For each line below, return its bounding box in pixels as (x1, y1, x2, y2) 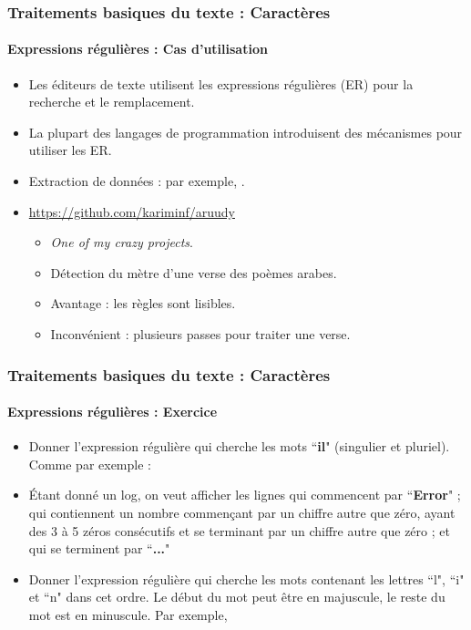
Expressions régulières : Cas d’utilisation (7, 39, 268, 58)
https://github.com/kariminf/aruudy (28, 201, 235, 221)
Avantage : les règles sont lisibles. (50, 294, 236, 313)
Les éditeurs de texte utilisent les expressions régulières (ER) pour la (28, 74, 414, 93)
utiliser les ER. (28, 140, 112, 160)
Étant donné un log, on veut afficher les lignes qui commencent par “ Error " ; (28, 485, 461, 504)
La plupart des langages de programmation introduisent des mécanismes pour (28, 122, 463, 141)
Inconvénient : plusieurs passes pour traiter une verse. (50, 324, 351, 343)
